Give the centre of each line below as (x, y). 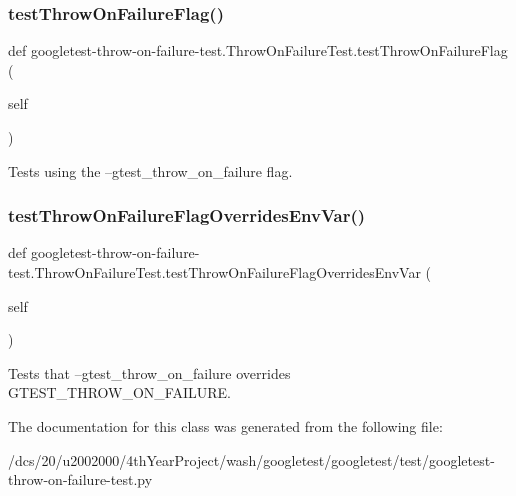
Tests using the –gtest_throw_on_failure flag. (150, 170)
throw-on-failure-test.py (80, 479)
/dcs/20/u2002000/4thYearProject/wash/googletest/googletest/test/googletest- (251, 459)
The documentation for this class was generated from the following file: (225, 425)
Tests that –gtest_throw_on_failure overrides (149, 372)
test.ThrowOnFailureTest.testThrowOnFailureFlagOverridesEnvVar (214, 272)
